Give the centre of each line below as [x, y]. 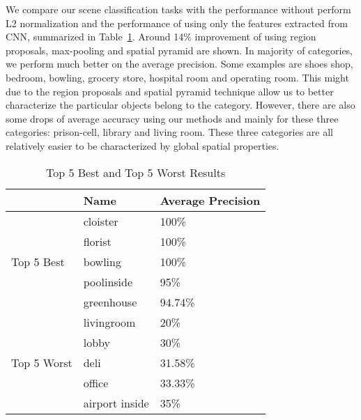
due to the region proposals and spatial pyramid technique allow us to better [170, 91]
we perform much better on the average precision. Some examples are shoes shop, [179, 64]
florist [97, 241]
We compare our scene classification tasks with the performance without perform [178, 9]
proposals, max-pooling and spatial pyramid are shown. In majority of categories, [179, 50]
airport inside [116, 403]
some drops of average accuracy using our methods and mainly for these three [172, 118]
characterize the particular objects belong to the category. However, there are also [180, 105]
